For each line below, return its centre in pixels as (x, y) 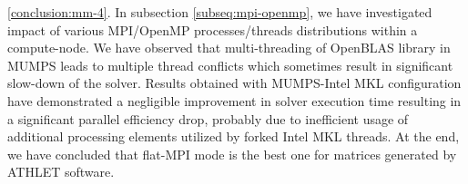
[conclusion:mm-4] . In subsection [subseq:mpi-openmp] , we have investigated (220, 12)
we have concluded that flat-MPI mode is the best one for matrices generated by (232, 154)
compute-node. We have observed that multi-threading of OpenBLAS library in (229, 48)
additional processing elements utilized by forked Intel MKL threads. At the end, (234, 136)
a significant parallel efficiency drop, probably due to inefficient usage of (208, 118)
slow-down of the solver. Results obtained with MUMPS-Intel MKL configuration (234, 83)
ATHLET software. (61, 172)
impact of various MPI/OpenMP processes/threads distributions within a (213, 29)
